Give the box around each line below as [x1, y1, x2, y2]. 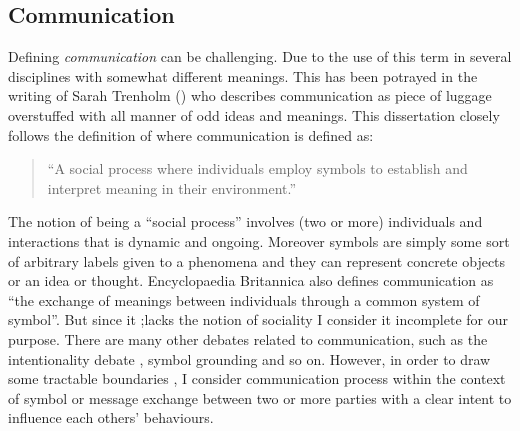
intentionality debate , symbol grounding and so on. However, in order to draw [8, 348, 491, 369]
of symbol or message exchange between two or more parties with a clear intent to [8, 387, 512, 408]
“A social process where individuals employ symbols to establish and [47, 158, 468, 179]
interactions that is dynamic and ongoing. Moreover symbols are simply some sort [8, 230, 510, 251]
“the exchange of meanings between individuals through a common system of [8, 289, 480, 310]
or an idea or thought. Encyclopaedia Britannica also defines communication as [8, 270, 494, 291]
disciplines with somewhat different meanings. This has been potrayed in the [8, 65, 478, 86]
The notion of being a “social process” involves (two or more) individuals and [8, 211, 483, 232]
